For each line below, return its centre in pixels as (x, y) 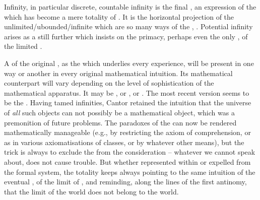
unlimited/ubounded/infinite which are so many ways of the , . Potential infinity (128, 26)
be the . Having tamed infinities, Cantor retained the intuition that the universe (128, 103)
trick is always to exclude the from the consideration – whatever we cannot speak (130, 152)
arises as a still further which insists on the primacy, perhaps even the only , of (126, 36)
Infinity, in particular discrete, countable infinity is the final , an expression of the (130, 7)
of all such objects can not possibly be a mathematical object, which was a (119, 112)
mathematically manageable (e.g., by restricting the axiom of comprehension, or (127, 132)
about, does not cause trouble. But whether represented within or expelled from (127, 161)
